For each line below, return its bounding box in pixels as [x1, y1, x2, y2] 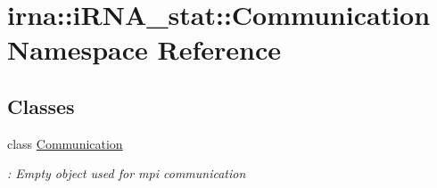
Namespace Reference [7, 31, 281, 68]
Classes [7, 92, 75, 119]
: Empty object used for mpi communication [7, 164, 246, 183]
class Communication [7, 134, 123, 152]
